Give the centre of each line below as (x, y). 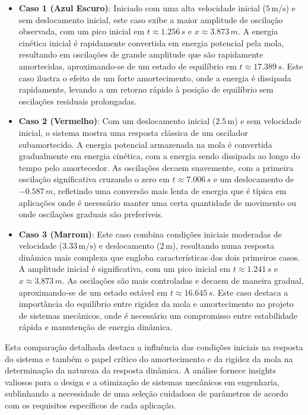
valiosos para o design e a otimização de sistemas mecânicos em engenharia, (142, 381)
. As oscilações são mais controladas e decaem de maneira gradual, (183, 281)
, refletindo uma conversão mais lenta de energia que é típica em (170, 190)
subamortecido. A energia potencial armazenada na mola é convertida (145, 144)
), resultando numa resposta (223, 245)
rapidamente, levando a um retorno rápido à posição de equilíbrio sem (146, 89)
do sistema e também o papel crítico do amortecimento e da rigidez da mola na (149, 358)
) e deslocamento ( (126, 245)
